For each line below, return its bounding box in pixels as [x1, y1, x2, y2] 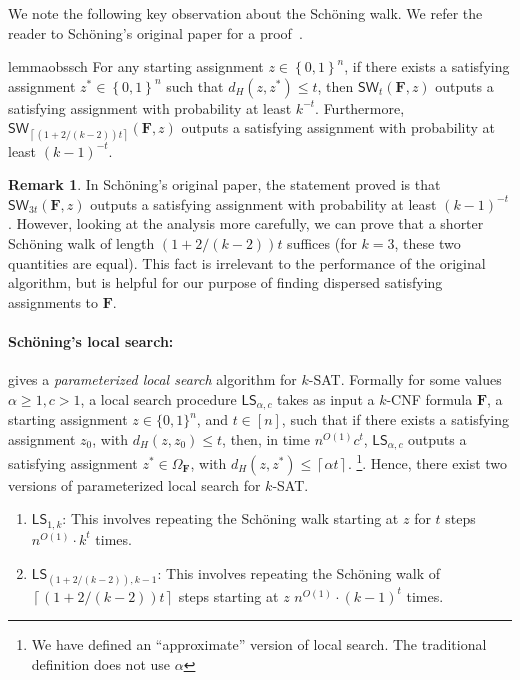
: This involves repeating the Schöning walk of [157, 562, 441, 583]
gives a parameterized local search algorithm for [8, 369, 297, 390]
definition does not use [31, 653, 171, 674]
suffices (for [287, 232, 357, 253]
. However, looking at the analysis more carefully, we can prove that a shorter [8, 213, 484, 234]
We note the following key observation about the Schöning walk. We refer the [8, 3, 483, 23]
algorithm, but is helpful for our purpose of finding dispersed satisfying [8, 272, 443, 293]
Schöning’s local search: [8, 330, 174, 351]
